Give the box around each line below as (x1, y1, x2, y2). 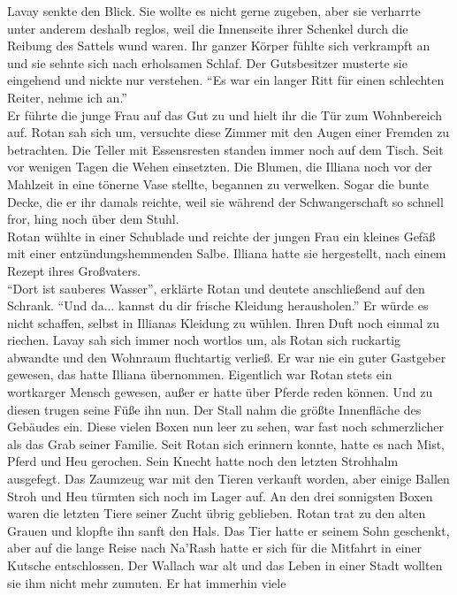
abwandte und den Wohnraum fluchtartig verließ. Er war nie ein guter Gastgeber (7, 347, 446, 366)
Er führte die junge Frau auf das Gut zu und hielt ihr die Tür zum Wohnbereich (7, 105, 443, 124)
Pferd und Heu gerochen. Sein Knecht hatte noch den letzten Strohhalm (7, 452, 399, 470)
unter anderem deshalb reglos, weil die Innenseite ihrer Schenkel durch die (7, 19, 408, 37)
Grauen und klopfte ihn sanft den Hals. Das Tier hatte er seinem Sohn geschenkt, (7, 521, 450, 539)
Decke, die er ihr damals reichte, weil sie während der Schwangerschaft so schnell (7, 192, 444, 210)
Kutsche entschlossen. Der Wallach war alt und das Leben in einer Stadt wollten (7, 556, 443, 574)
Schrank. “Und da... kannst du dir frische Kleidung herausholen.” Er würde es (7, 296, 429, 315)
